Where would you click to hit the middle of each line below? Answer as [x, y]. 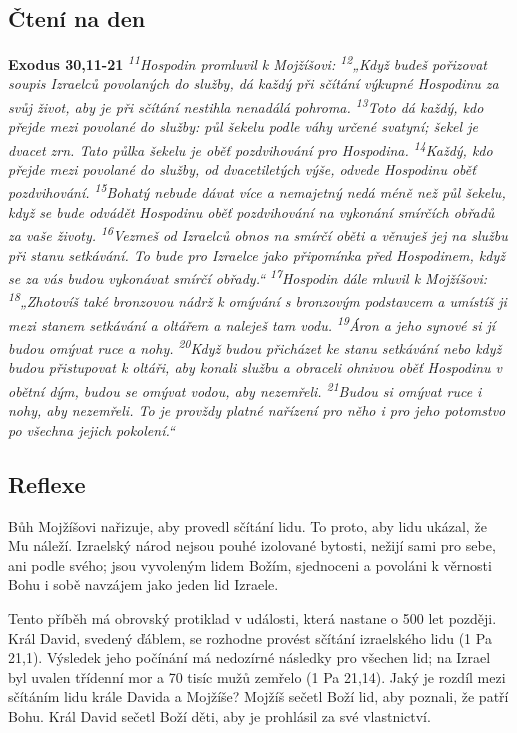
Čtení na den [77, 18]
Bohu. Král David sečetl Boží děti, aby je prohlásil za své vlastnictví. [219, 716]
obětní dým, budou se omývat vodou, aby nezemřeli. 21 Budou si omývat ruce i [245, 389]
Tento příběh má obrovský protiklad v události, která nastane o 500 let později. [252, 618]
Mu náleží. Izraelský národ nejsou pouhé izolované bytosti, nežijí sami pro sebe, [252, 545]
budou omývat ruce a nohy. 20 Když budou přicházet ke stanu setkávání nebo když [255, 346]
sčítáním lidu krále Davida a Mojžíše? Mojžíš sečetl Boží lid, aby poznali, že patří [258, 696]
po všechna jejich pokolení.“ [91, 429]
